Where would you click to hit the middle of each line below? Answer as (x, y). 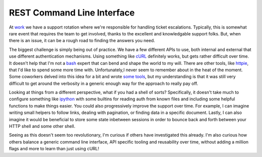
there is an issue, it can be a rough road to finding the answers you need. (82, 41)
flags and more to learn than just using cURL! (54, 149)
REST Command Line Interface (72, 13)
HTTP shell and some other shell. (42, 126)
